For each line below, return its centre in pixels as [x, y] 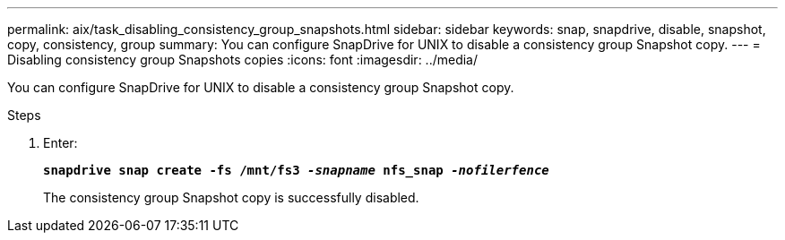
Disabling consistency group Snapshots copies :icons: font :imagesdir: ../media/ [243, 60]
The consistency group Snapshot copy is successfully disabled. [231, 197]
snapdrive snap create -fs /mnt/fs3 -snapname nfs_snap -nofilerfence [296, 170]
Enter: [60, 143]
